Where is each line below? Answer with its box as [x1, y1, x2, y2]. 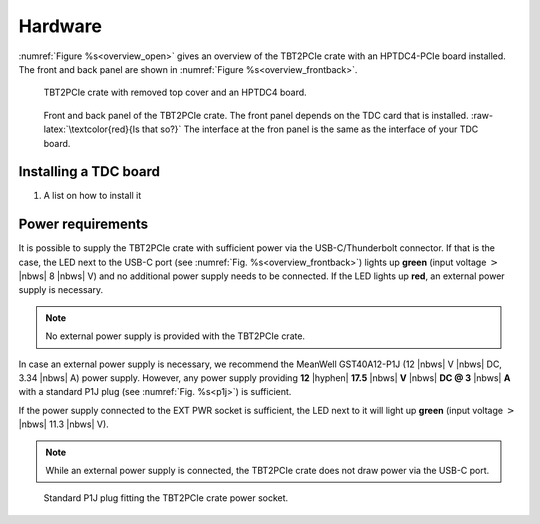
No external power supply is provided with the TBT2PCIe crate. [45, 330, 305, 342]
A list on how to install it [43, 190, 142, 202]
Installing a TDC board [18, 163, 160, 180]
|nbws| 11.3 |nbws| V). [18, 418, 109, 430]
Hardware [18, 15, 102, 37]
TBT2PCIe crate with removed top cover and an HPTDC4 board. [43, 86, 307, 99]
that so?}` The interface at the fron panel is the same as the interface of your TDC [141, 123, 479, 135]
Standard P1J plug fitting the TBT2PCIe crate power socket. [43, 492, 289, 504]
